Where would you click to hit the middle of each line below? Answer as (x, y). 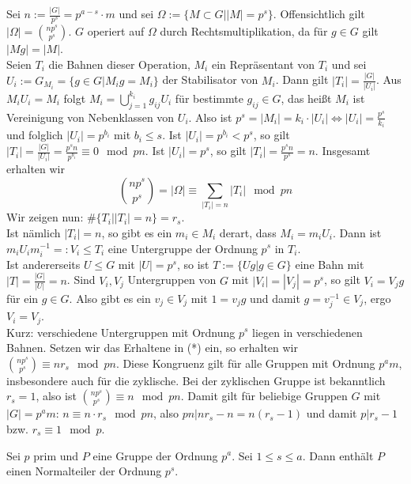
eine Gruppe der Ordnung (155, 455)
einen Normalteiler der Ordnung (84, 471)
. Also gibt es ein (110, 298)
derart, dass (248, 232)
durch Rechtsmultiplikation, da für (244, 31)
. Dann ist (357, 232)
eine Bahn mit (330, 264)
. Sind (81, 280)
